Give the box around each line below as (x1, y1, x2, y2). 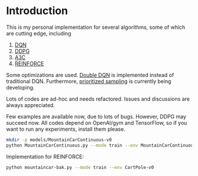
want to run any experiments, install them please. (6, 125, 126, 132)
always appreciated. (6, 101, 55, 108)
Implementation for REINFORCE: (6, 153, 84, 160)
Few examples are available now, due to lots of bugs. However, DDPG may (6, 113, 187, 120)
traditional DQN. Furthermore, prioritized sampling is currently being (6, 78, 171, 85)
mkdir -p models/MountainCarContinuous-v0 (6, 137, 112, 142)
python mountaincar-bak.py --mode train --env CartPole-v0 (6, 164, 154, 170)
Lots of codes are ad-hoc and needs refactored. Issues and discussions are (6, 95, 190, 102)
